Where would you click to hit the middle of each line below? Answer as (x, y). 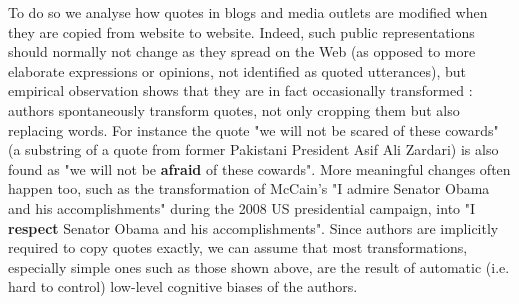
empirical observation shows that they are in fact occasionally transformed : (240, 90)
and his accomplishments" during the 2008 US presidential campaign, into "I (242, 207)
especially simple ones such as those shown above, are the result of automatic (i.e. (259, 266)
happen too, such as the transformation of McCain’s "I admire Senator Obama (249, 188)
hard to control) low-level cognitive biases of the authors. (183, 286)
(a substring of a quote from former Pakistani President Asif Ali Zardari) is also (253, 149)
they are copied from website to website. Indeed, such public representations (241, 31)
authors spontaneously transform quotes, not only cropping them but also (234, 109)
